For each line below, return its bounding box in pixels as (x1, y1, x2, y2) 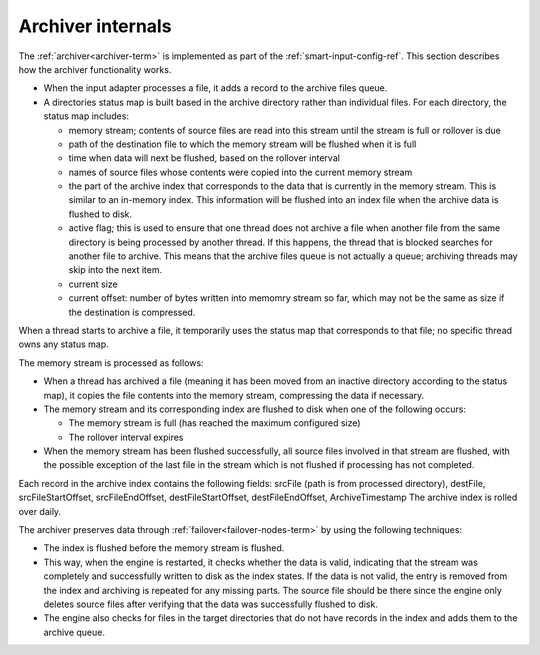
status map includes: (43, 110, 130, 122)
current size (68, 278, 119, 290)
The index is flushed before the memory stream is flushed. (43, 542, 285, 554)
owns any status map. (18, 338, 109, 350)
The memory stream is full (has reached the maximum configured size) (68, 417, 361, 429)
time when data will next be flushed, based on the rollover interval (68, 152, 340, 164)
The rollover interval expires (68, 431, 184, 443)
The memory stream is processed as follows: (18, 356, 204, 369)
